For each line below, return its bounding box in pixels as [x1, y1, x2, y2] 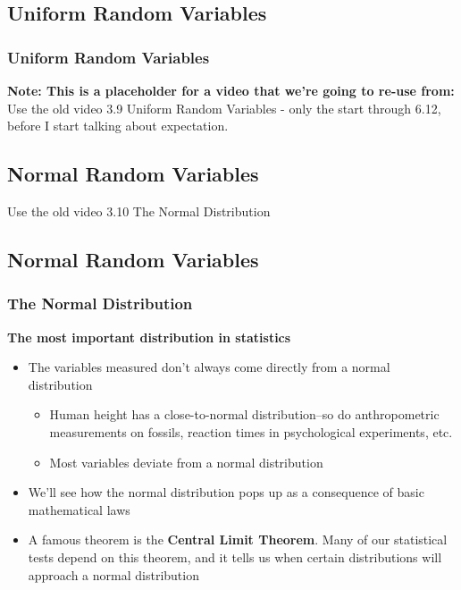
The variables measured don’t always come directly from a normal [28, 358, 390, 376]
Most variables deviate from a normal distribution [49, 452, 323, 471]
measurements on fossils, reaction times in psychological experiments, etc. [49, 422, 453, 441]
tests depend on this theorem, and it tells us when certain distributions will [28, 547, 442, 566]
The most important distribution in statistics [7, 327, 291, 346]
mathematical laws [28, 500, 130, 518]
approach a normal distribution [28, 565, 199, 584]
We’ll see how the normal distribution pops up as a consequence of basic [28, 483, 424, 501]
